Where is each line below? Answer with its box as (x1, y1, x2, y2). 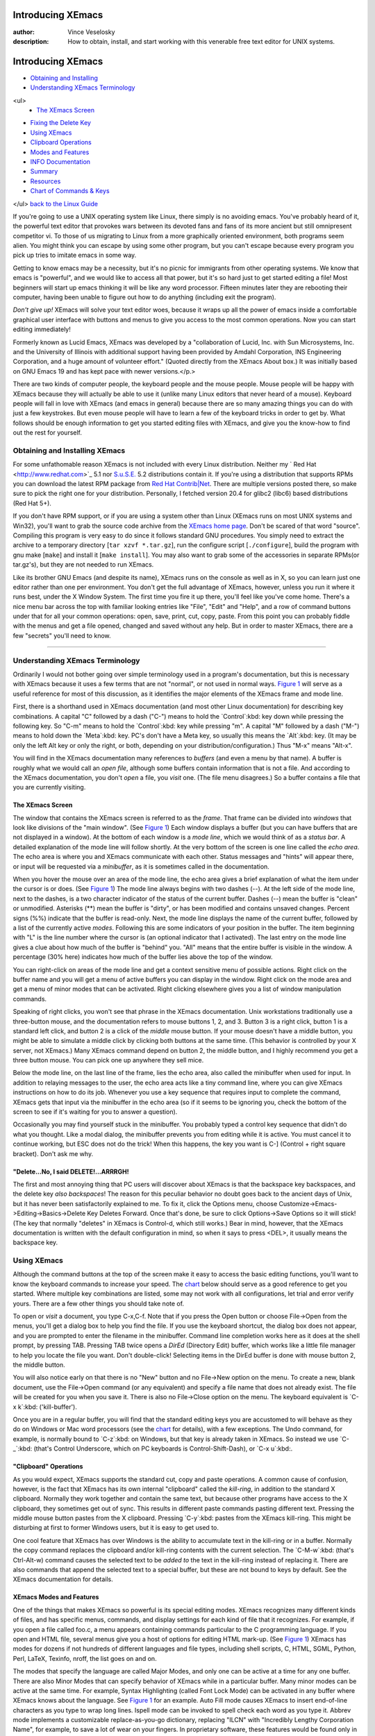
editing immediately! (12, 325, 71, 333)
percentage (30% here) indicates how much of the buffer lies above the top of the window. (12, 953, 274, 961)
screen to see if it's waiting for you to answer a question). (12, 1108, 178, 1116)
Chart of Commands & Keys (30, 187, 110, 195)
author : (12, 28, 35, 36)
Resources (30, 177, 61, 185)
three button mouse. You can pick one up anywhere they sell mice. (12, 1056, 204, 1065)
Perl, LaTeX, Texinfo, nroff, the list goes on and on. (12, 1654, 157, 1662)
